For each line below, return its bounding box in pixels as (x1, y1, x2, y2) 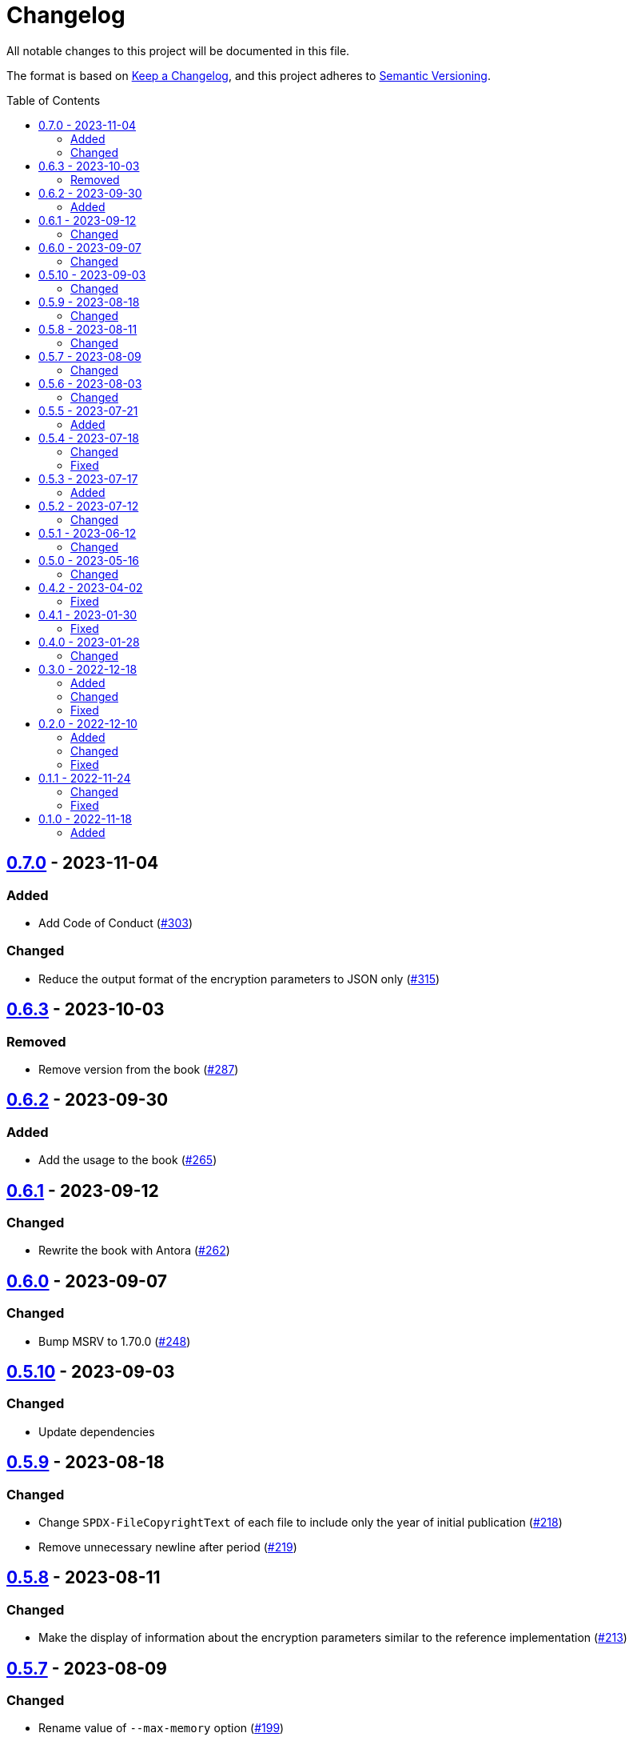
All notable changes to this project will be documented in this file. (6, 43, 350, 58)
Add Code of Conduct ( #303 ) (38, 915, 193, 930)
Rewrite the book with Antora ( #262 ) (38, 1243, 230, 1258)
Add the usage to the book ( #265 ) (38, 1153, 217, 1167)
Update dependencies (38, 1424, 155, 1439)
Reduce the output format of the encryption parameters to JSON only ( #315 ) (38, 971, 440, 986)
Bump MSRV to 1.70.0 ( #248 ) (38, 1334, 191, 1348)
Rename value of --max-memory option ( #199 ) (38, 1721, 285, 1735)
